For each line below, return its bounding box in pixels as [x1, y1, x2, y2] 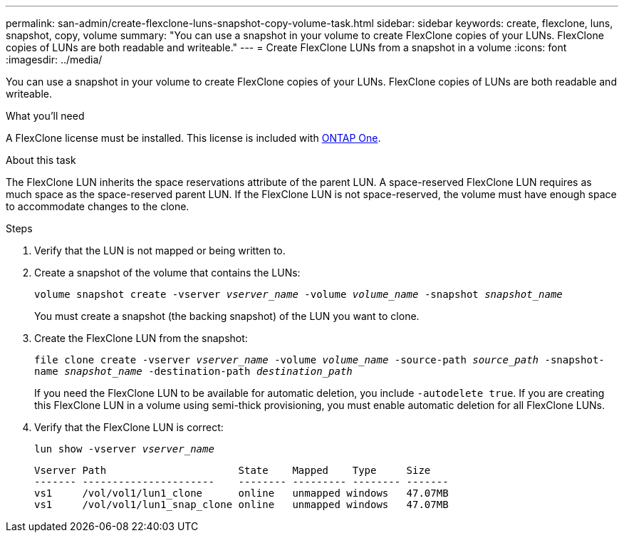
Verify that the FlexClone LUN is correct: [34, 421, 224, 433]
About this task [6, 154, 76, 166]
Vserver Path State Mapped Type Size [34, 465, 431, 476]
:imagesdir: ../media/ [6, 53, 103, 66]
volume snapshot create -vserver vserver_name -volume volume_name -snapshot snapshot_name [34, 289, 563, 300]
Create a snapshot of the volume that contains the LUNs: [34, 267, 301, 279]
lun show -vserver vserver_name [34, 443, 214, 455]
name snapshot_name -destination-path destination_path [34, 366, 353, 377]
